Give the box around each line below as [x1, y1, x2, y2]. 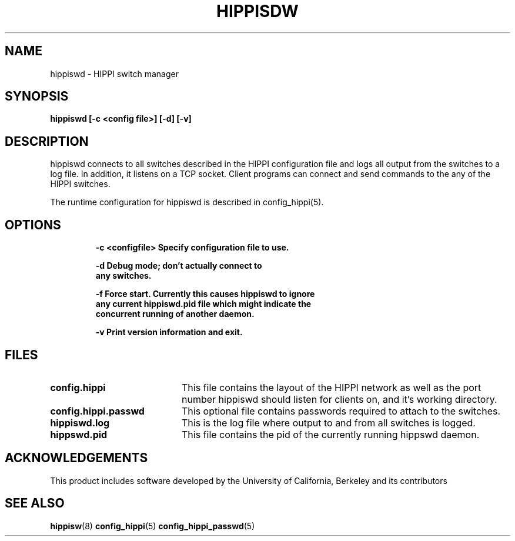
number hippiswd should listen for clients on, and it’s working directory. [181, 393, 497, 405]
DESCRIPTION [5, 133, 89, 149]
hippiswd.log [50, 416, 110, 429]
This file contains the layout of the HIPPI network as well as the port [181, 381, 481, 393]
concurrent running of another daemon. [95, 309, 255, 319]
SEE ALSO [5, 496, 65, 511]
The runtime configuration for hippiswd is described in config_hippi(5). [50, 197, 324, 208]
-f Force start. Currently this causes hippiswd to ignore [95, 289, 315, 299]
